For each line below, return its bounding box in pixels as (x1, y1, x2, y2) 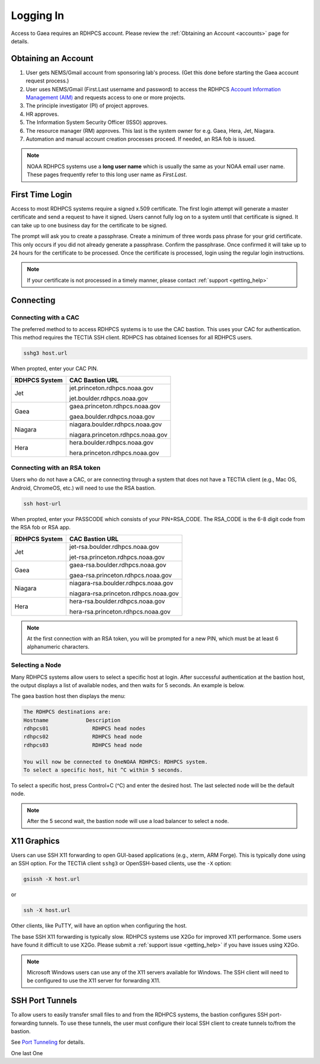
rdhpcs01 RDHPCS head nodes (23, 725, 146, 732)
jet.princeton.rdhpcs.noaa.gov (69, 383, 154, 392)
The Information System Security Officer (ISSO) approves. (25, 119, 168, 126)
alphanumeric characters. (27, 643, 90, 650)
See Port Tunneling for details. (11, 1038, 85, 1046)
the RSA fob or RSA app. (11, 524, 71, 531)
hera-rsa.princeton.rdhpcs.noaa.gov (69, 607, 171, 615)
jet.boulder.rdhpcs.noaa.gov (69, 394, 148, 402)
